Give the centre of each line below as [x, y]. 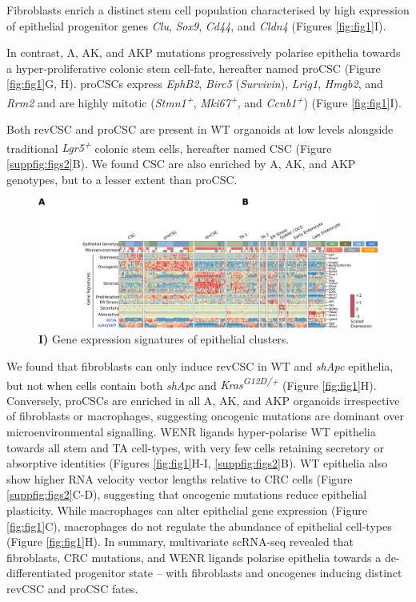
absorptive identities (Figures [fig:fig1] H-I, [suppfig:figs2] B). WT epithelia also [197, 463]
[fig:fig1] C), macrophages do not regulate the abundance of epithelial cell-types [199, 526]
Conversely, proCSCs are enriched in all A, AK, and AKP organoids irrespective [203, 400]
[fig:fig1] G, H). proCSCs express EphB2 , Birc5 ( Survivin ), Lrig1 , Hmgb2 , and [195, 84]
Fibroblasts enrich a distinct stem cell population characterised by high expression [208, 10]
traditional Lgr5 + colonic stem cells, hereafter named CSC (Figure [169, 146]
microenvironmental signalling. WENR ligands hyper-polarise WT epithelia [191, 431]
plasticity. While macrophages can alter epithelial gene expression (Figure [187, 510]
